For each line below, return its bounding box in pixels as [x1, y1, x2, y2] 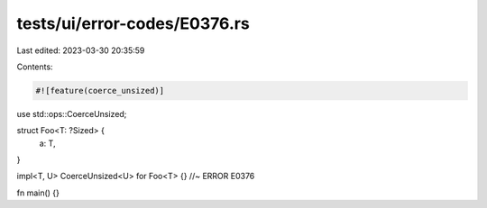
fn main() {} [16, 187, 60, 198]
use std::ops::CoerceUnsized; [16, 108, 127, 119]
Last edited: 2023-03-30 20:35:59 [16, 45, 145, 56]
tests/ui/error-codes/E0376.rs [16, 14, 250, 33]
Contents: [16, 61, 53, 72]
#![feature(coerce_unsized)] [35, 86, 165, 95]
